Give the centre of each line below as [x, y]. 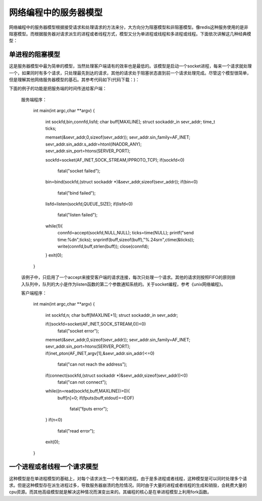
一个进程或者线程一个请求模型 [54, 467]
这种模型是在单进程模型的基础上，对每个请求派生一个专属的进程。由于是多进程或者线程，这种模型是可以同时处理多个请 [128, 478]
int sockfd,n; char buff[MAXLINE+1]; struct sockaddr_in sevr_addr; [112, 315]
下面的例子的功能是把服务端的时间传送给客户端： [58, 89]
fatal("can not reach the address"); [92, 364]
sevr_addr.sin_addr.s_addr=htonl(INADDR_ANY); [93, 144]
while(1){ [54, 226]
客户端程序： [34, 293]
